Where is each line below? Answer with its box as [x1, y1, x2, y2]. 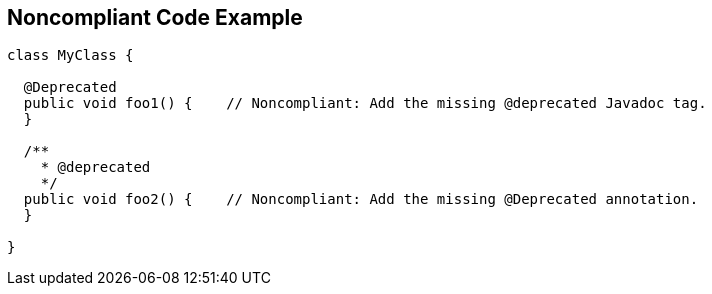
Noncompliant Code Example [7, 5, 303, 30]
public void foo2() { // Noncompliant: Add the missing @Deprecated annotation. [23, 191, 699, 208]
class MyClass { [7, 47, 134, 64]
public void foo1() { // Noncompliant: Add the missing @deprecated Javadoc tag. [23, 95, 707, 112]
